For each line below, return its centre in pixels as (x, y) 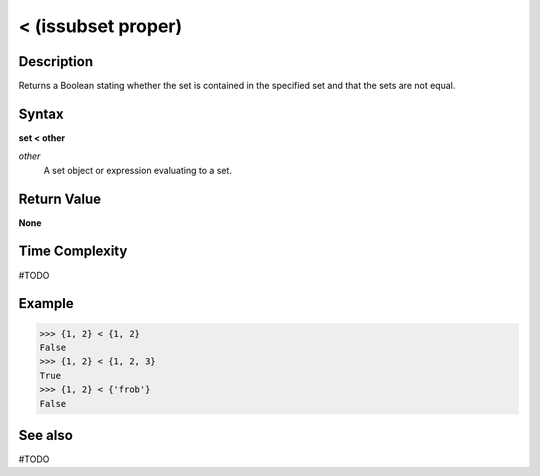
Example (46, 303)
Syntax (41, 113)
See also (46, 435)
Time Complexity (73, 251)
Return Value (60, 198)
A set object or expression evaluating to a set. (137, 170)
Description (56, 61)
